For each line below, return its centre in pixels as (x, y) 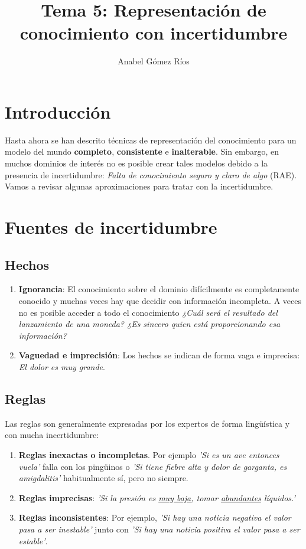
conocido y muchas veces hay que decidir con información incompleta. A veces (160, 300)
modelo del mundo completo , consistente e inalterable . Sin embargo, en (142, 151)
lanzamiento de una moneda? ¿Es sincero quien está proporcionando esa (149, 324)
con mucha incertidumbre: (52, 435)
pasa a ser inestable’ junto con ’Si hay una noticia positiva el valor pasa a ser (159, 529)
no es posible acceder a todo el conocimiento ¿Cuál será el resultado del (148, 312)
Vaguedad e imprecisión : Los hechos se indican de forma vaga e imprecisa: (159, 355)
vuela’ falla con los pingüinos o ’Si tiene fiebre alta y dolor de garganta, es (153, 466)
